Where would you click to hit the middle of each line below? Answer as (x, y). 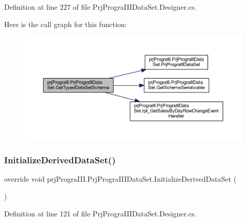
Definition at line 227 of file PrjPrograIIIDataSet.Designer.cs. (100, 7)
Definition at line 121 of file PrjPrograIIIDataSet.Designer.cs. (100, 213)
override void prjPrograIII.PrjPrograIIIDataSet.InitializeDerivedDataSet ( (120, 179)
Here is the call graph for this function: (66, 24)
